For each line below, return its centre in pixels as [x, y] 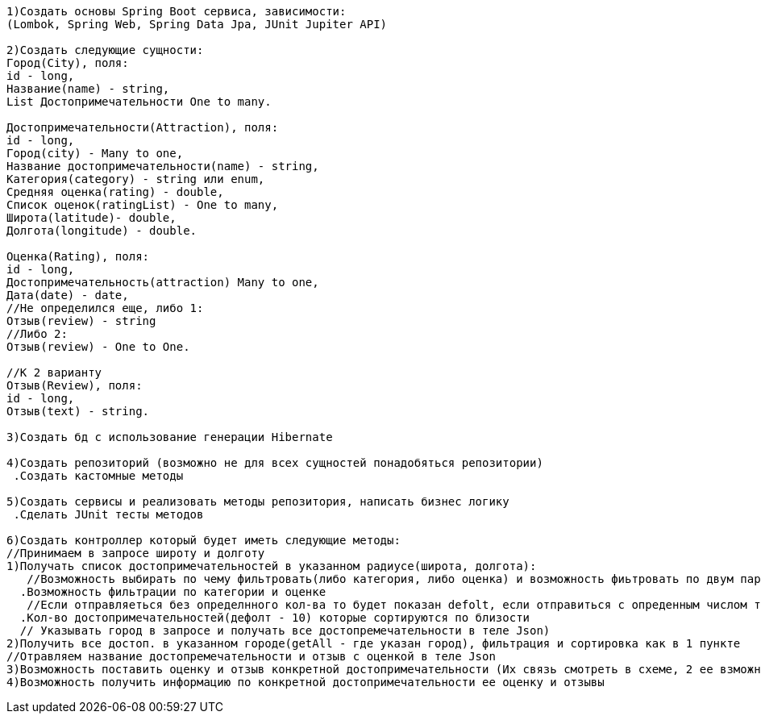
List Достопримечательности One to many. [139, 102]
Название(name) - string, [88, 89]
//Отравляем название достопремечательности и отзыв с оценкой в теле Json [251, 656]
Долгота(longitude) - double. [102, 231]
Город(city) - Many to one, [95, 153]
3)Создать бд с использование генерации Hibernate [170, 437]
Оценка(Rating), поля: [78, 256]
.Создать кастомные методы [98, 476]
